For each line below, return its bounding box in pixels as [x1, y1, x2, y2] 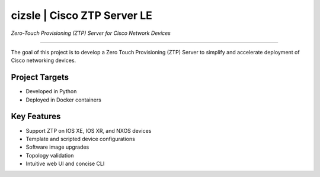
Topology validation [25, 152, 74, 159]
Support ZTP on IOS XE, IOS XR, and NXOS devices [25, 127, 152, 134]
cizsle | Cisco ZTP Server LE [11, 9, 152, 22]
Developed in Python [25, 88, 77, 95]
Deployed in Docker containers [25, 96, 102, 103]
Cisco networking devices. [11, 57, 76, 64]
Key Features [11, 112, 61, 122]
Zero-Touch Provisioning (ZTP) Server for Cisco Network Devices [11, 29, 171, 37]
